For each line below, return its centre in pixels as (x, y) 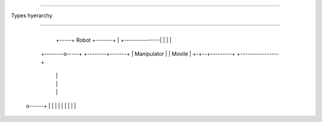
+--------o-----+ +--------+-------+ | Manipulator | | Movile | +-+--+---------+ (138, 54)
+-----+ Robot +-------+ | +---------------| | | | (114, 40)
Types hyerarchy (32, 15)
